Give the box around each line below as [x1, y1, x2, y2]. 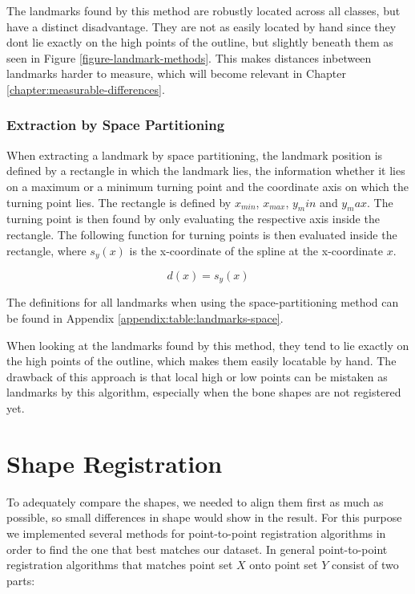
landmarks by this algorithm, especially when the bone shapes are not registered [6, 384, 401, 401]
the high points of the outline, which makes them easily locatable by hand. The [6, 352, 397, 369]
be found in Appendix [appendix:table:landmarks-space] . [6, 310, 284, 327]
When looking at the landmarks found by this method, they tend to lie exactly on [6, 336, 409, 353]
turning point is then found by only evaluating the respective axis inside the [6, 210, 380, 227]
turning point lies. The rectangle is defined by [6, 193, 232, 210]
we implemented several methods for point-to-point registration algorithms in [6, 524, 386, 541]
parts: [6, 572, 35, 588]
